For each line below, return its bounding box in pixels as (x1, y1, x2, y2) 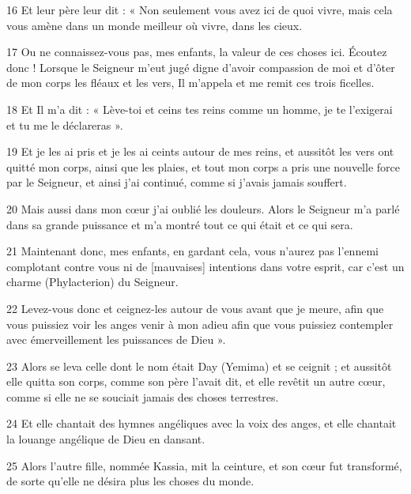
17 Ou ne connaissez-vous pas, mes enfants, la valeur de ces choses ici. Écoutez (6, 43, 387, 60)
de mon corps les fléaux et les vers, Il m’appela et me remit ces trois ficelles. (6, 74, 375, 91)
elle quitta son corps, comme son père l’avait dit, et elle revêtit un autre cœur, (6, 373, 386, 390)
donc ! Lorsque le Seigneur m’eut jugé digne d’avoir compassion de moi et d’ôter (6, 58, 395, 75)
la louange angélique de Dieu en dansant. (6, 431, 205, 447)
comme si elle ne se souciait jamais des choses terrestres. (6, 388, 279, 405)
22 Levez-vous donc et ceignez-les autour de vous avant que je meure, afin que (6, 300, 384, 316)
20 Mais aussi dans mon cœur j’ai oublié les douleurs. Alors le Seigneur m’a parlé (6, 200, 400, 217)
